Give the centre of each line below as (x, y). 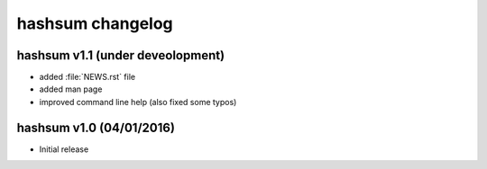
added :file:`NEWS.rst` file (87, 77)
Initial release (64, 149)
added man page (71, 89)
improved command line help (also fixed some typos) (138, 102)
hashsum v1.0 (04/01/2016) (96, 127)
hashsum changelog (95, 23)
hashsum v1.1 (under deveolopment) (121, 55)
